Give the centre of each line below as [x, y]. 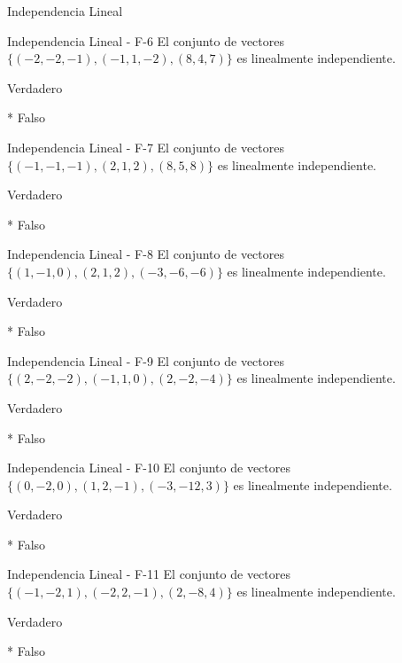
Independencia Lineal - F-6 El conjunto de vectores [146, 40]
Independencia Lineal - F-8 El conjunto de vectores [146, 254]
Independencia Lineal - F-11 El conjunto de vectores [149, 574]
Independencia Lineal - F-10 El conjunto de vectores [149, 468]
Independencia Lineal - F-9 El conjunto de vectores [146, 360]
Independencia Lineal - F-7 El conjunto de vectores [146, 147]
